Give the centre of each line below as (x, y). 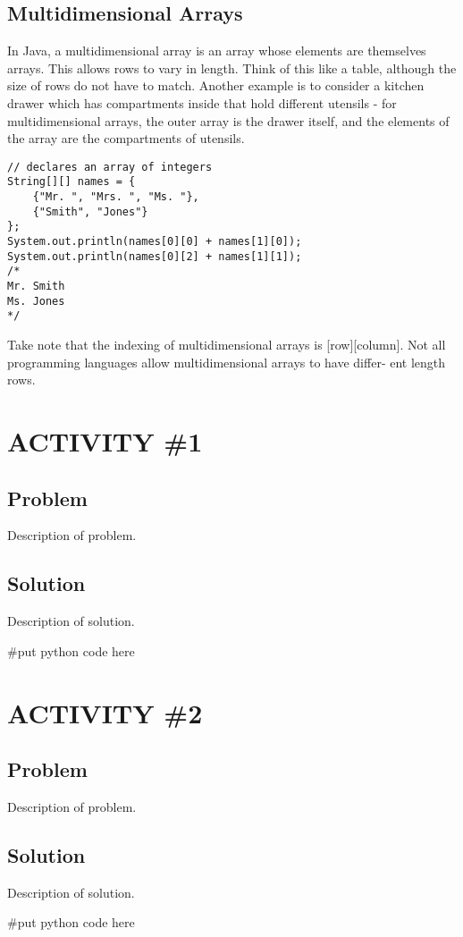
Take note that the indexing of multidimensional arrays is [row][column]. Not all (227, 344)
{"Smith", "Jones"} (90, 211)
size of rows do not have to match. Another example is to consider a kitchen (216, 85)
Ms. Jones (36, 301)
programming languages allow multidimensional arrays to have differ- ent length (227, 362)
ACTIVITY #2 (105, 712)
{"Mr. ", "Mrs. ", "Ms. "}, (116, 197)
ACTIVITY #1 (105, 440)
